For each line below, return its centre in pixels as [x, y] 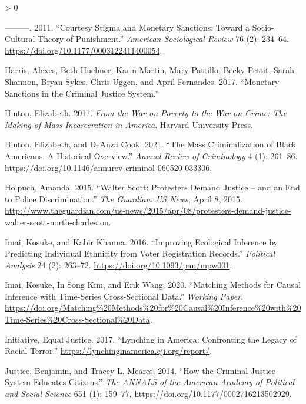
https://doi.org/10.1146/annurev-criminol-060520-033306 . [109, 167]
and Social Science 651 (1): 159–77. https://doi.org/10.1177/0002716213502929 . [148, 394]
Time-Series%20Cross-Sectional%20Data [77, 319]
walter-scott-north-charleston [57, 221]
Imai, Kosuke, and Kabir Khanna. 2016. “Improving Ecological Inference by [141, 242]
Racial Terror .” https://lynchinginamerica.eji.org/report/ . [109, 351]
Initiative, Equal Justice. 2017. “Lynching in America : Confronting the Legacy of [151, 339]
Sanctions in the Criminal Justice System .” [82, 93]
